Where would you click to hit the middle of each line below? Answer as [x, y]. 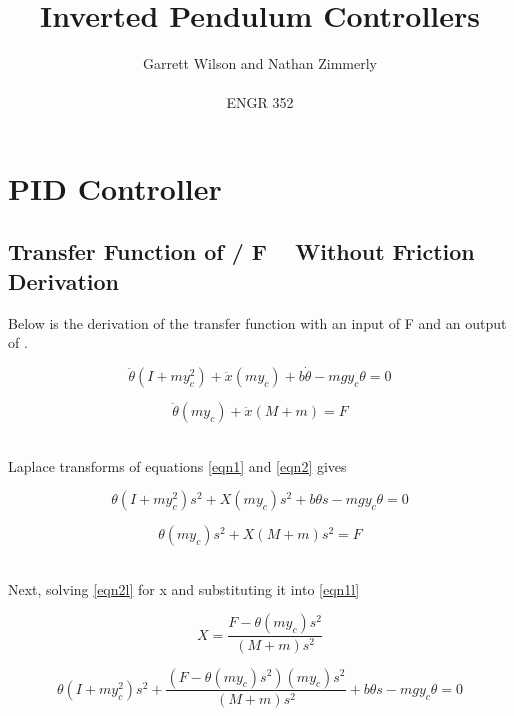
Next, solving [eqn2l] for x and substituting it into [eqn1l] [184, 588]
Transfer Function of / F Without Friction [241, 251]
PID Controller [115, 187]
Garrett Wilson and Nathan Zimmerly [260, 63]
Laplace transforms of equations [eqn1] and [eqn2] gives [177, 465]
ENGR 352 [260, 102]
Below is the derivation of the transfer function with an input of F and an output [257, 322]
